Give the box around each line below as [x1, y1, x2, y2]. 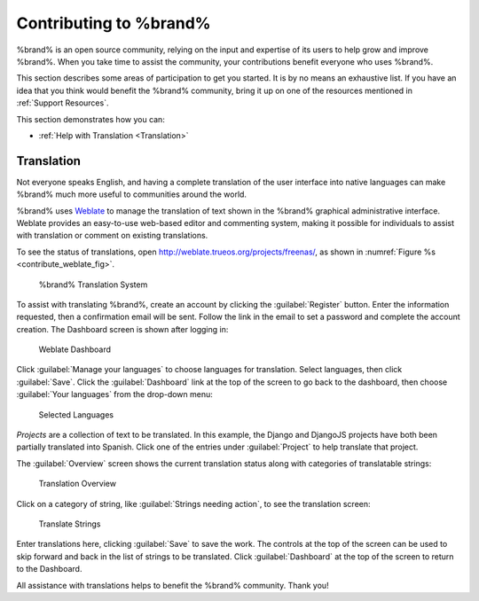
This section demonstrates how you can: [16, 113, 166, 124]
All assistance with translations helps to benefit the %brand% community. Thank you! [16, 580, 329, 590]
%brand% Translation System [38, 279, 148, 290]
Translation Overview [38, 479, 117, 489]
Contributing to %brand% [16, 13, 212, 33]
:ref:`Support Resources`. [16, 98, 109, 108]
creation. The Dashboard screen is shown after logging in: [16, 324, 229, 334]
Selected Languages [38, 409, 114, 420]
